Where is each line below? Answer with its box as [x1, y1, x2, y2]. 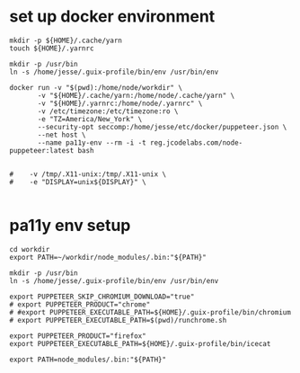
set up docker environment [9, 6, 216, 27]
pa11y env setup [9, 216, 131, 235]
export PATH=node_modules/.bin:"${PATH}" [9, 355, 167, 364]
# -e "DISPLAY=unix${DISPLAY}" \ [9, 177, 146, 186]
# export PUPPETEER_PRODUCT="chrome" [9, 299, 151, 309]
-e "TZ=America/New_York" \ [37, 114, 143, 123]
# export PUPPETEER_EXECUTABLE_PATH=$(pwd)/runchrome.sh [9, 315, 227, 324]
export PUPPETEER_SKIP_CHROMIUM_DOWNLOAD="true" [9, 292, 195, 301]
